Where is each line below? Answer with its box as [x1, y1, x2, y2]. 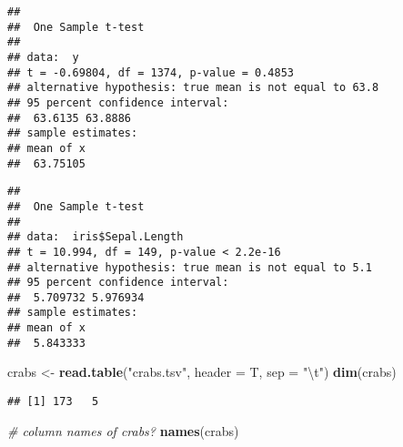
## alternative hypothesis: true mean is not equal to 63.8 [7, 81, 379, 95]
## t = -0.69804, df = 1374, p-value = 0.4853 [7, 66, 294, 79]
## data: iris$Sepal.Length [7, 230, 184, 244]
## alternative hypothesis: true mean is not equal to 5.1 [7, 260, 372, 274]
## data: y [7, 50, 79, 64]
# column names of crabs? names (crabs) [7, 421, 239, 440]
